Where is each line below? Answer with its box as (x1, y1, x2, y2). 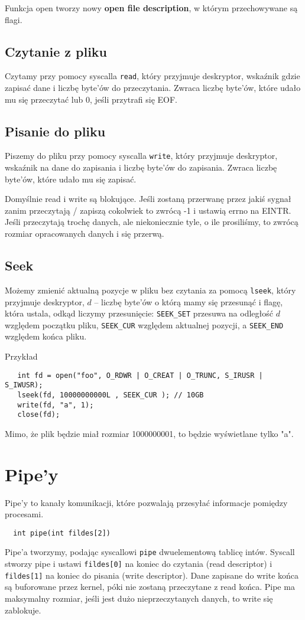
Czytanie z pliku (5, 42, 108, 60)
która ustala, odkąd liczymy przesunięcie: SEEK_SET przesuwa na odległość (5, 307, 274, 319)
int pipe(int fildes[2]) (13, 528, 111, 537)
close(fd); (17, 410, 60, 419)
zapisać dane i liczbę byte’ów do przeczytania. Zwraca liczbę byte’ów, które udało (5, 81, 301, 94)
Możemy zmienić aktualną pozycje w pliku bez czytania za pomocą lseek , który (5, 283, 296, 296)
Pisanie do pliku (5, 122, 106, 140)
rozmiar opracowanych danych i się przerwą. (5, 227, 164, 240)
